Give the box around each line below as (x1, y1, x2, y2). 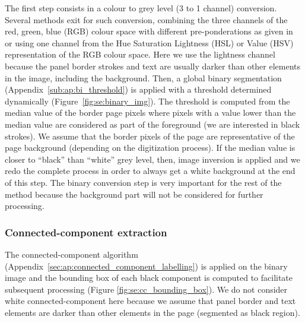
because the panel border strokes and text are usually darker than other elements (5, 59, 301, 72)
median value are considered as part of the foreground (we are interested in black (5, 118, 300, 130)
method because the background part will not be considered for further (5, 188, 263, 200)
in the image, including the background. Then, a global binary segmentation (5, 71, 282, 84)
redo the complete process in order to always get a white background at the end (5, 164, 296, 177)
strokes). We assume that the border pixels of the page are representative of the (5, 129, 295, 142)
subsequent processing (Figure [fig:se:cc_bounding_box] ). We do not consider (5, 283, 288, 295)
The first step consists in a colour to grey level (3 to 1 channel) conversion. (5, 2, 277, 14)
